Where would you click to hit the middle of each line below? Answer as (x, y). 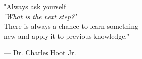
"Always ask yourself (35, 6)
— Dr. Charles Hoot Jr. (40, 52)
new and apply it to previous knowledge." (67, 35)
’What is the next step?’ (40, 16)
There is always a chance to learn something (71, 26)
